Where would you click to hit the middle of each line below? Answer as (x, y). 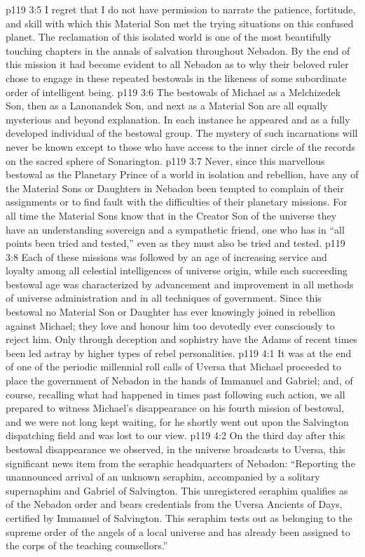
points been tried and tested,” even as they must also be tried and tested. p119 (175, 243)
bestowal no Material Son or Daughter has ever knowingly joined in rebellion (171, 312)
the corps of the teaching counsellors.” (87, 545)
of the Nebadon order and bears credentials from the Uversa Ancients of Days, (174, 504)
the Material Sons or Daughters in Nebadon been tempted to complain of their (175, 188)
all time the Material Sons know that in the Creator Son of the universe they (171, 215)
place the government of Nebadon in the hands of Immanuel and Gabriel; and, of (179, 381)
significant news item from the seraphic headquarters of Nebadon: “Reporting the (180, 463)
